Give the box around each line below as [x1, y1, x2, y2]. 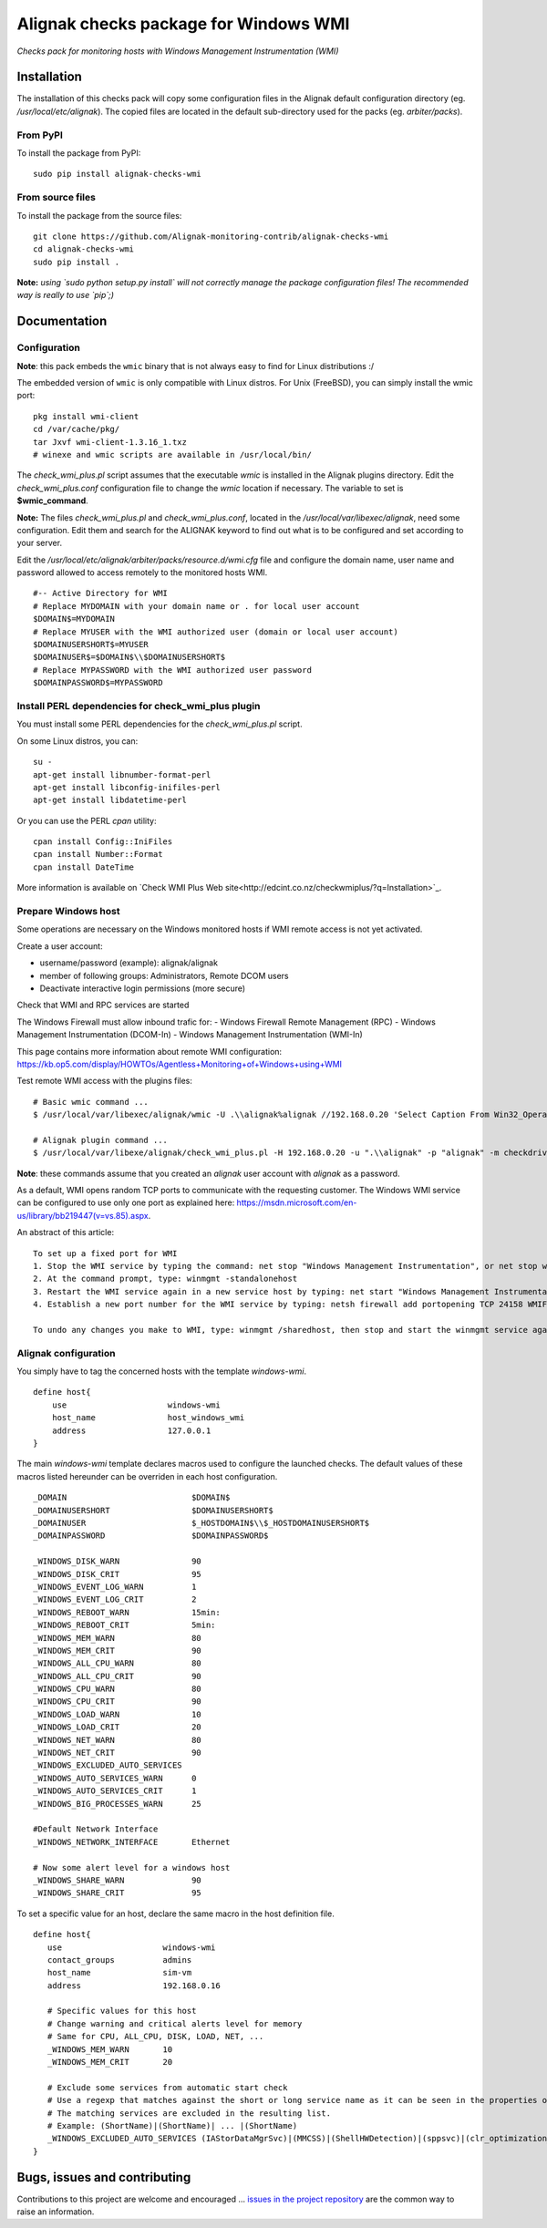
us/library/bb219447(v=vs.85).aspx [16, 1210, 150, 1221]
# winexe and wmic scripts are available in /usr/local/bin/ [33, 449, 312, 459]
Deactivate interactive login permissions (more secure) [39, 983, 246, 994]
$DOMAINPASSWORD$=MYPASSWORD [33, 677, 163, 688]
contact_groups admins [46, 1955, 192, 1965]
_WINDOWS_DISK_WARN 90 [33, 1556, 202, 1567]
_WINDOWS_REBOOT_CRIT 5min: [33, 1620, 216, 1631]
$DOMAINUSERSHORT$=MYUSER [33, 639, 150, 650]
